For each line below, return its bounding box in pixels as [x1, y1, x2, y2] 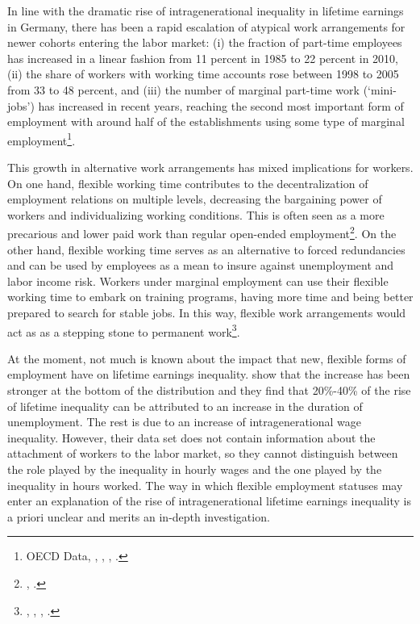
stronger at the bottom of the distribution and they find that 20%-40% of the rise [7, 382, 411, 399]
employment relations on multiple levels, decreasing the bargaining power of [7, 191, 382, 207]
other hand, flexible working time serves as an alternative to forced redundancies [7, 241, 405, 258]
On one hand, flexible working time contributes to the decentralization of [7, 174, 368, 191]
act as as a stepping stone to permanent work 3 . [7, 320, 240, 340]
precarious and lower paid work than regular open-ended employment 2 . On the [7, 223, 397, 242]
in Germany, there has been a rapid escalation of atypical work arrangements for [7, 18, 405, 35]
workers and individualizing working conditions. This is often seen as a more [7, 206, 385, 223]
